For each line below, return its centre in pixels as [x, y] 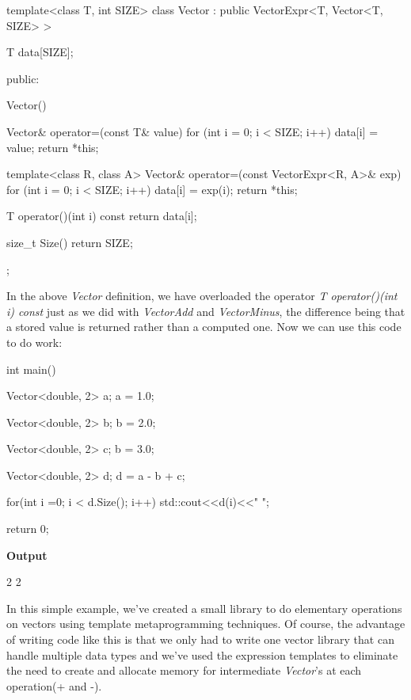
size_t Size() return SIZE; [70, 242]
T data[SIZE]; [40, 52]
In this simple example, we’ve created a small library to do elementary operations [204, 608]
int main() [31, 369]
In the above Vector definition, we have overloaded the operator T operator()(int [202, 296]
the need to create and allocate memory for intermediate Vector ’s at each [184, 670]
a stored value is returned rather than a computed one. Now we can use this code [204, 327]
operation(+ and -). [54, 685]
